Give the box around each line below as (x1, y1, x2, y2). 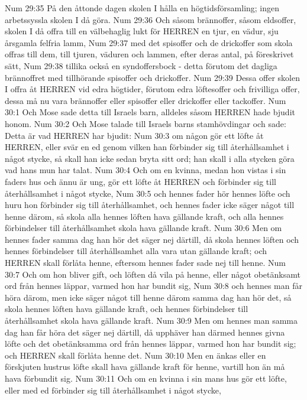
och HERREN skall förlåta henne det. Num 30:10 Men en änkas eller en (5, 349, 266, 361)
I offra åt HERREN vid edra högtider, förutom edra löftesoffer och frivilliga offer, (5, 83, 300, 95)
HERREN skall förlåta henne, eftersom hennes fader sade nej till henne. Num (5, 256, 286, 269)
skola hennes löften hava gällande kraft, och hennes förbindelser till (5, 303, 248, 315)
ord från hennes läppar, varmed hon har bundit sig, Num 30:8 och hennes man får (5, 279, 302, 292)
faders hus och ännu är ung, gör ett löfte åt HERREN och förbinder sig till (5, 175, 276, 187)
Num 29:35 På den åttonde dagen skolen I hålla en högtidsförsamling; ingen (5, 2, 280, 14)
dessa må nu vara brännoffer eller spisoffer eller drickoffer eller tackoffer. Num (5, 94, 286, 106)
